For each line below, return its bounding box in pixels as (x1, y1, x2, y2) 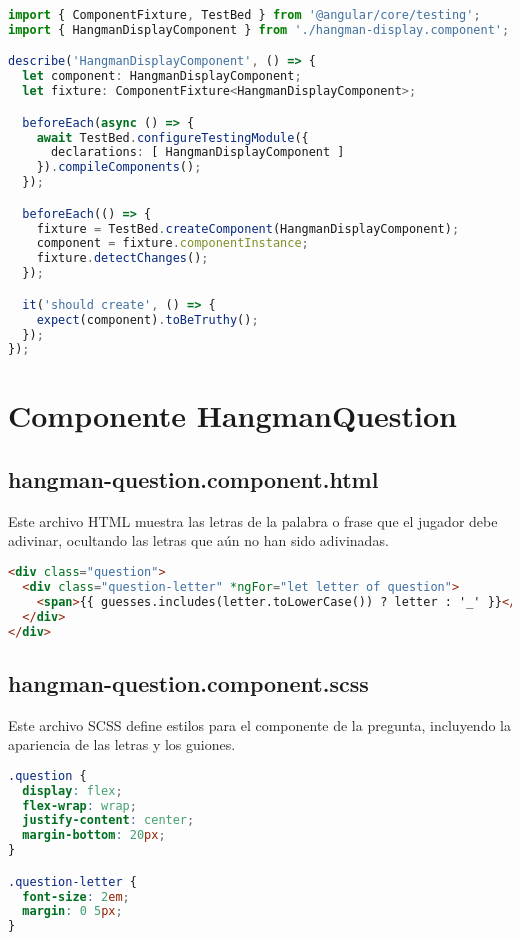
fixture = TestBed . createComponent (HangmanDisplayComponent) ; (36, 221, 460, 236)
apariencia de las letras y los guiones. (8, 734, 236, 755)
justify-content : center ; (22, 813, 195, 828)
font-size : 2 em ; (22, 889, 130, 904)
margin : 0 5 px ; (22, 904, 123, 919)
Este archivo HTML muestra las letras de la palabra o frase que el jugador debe (8, 510, 498, 531)
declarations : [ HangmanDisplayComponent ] (50, 145, 345, 160)
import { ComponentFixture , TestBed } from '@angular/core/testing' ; (8, 8, 481, 22)
